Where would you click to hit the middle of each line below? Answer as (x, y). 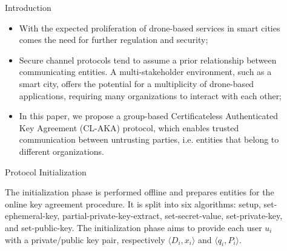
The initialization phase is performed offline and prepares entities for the (140, 192)
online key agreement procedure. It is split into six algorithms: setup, (133, 204)
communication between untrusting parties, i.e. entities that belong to (149, 139)
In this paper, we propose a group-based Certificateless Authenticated (148, 116)
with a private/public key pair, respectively (85, 239)
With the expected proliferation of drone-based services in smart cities (150, 28)
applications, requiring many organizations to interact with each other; (150, 95)
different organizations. (61, 151)
